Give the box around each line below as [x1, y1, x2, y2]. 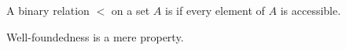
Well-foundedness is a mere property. [6, 28, 184, 45]
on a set [111, 2, 150, 18]
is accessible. [280, 2, 341, 18]
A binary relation [6, 2, 90, 18]
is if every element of [164, 2, 265, 18]
